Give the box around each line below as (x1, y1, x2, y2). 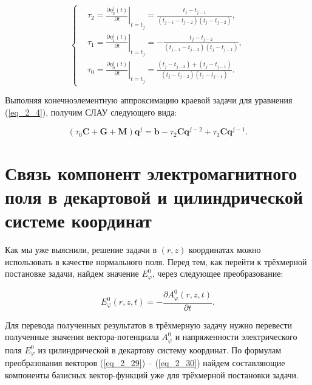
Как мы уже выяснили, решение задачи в (5, 243, 157, 255)
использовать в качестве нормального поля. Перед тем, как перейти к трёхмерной (5, 255, 307, 268)
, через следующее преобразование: (152, 267, 283, 280)
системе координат (5, 208, 152, 233)
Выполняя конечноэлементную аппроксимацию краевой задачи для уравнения (5, 94, 293, 106)
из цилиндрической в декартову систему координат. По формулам (38, 343, 282, 356)
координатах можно (188, 243, 261, 255)
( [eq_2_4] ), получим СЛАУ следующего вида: (5, 105, 177, 118)
